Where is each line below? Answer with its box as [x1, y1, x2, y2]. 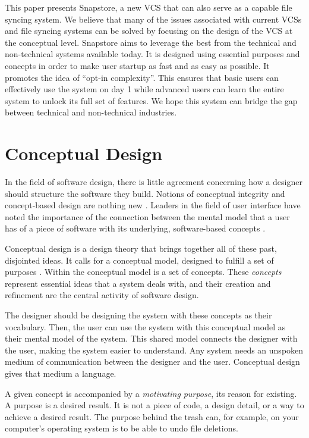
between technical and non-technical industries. [5, 106, 177, 118]
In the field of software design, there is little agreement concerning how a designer [5, 176, 302, 188]
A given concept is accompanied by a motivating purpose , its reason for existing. [5, 387, 297, 399]
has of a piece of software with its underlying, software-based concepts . [5, 222, 266, 234]
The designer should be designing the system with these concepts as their [5, 309, 272, 321]
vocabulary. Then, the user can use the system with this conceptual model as [5, 320, 286, 333]
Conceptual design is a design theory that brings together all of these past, [5, 242, 277, 255]
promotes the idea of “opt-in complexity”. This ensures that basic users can [5, 71, 279, 83]
